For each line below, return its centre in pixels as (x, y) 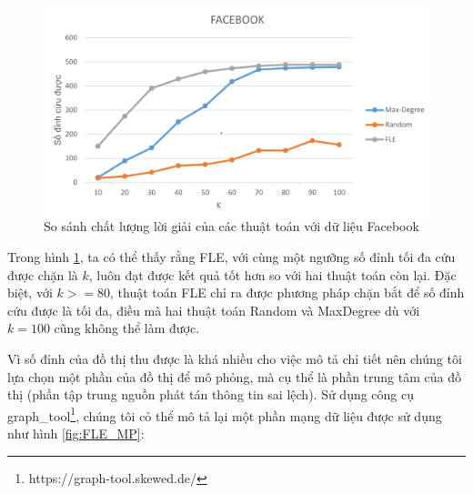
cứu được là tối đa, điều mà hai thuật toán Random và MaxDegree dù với (214, 310)
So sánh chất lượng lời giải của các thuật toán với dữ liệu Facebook (231, 226)
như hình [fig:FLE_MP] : (76, 434)
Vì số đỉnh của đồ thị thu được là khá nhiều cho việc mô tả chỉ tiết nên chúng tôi (235, 359)
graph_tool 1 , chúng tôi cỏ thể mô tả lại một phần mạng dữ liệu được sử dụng (225, 414)
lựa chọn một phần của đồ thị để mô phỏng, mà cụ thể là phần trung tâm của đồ (235, 376)
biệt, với (30, 292)
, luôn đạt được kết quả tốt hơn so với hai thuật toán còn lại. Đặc (272, 274)
